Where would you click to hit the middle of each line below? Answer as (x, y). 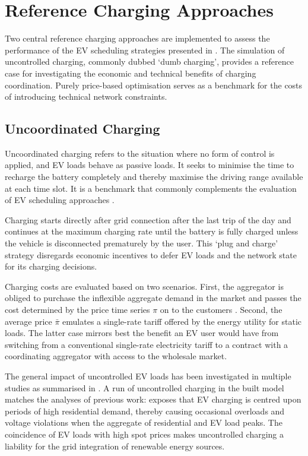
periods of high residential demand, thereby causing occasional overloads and (145, 411)
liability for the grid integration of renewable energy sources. (115, 446)
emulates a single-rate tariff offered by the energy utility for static (182, 321)
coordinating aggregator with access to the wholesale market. (116, 356)
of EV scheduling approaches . (60, 200)
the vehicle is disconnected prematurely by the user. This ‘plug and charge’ (142, 243)
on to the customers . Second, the (221, 310)
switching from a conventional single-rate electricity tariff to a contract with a (147, 344)
